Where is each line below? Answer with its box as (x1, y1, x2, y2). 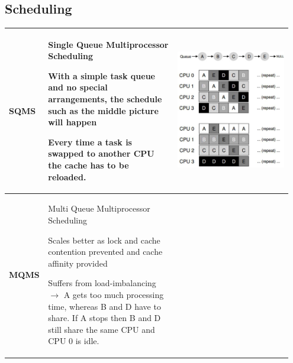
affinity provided (48, 257, 108, 269)
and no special (48, 81, 108, 93)
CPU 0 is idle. (48, 335, 99, 347)
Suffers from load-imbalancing (48, 277, 156, 289)
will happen (48, 116, 97, 128)
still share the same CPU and (48, 323, 155, 335)
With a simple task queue (48, 69, 155, 82)
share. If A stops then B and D (48, 312, 161, 324)
